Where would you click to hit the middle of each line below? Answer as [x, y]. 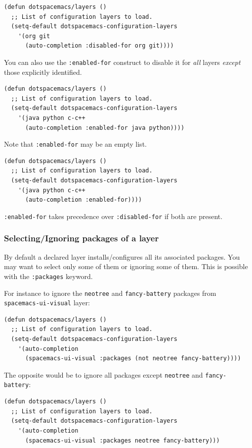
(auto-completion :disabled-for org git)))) [99, 46]
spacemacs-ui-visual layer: [47, 303]
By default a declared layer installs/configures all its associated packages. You [122, 256]
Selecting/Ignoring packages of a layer [82, 238]
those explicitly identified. [43, 72]
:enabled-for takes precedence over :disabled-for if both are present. [113, 216]
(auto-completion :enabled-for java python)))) [105, 128]
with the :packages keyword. [48, 276]
